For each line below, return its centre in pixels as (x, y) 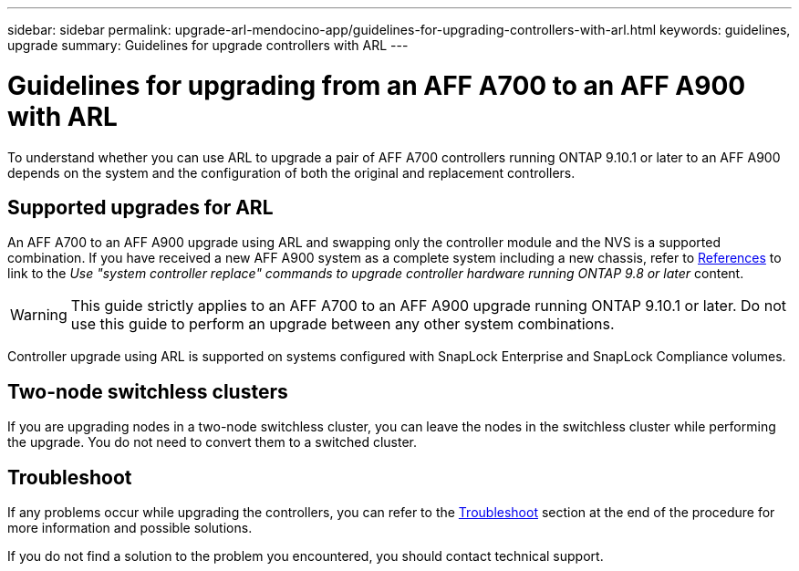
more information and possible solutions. (130, 528)
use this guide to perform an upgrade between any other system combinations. (342, 324)
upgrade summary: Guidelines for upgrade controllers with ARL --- (208, 45)
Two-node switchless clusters (148, 391)
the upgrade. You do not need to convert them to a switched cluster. (212, 442)
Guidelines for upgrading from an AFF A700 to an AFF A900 (377, 85)
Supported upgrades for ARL (140, 207)
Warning (39, 315)
